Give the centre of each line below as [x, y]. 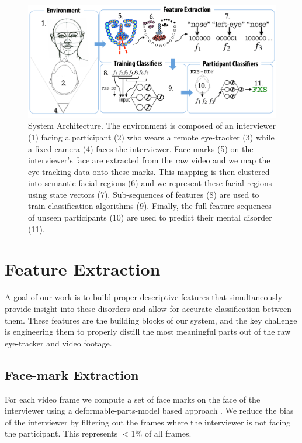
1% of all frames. [161, 433]
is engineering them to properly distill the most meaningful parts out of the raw [148, 332]
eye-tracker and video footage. [58, 343]
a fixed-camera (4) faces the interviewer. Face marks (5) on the [141, 148]
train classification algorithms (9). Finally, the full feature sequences [150, 206]
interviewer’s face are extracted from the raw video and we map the [149, 160]
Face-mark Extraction [72, 374]
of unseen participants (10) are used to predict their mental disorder [150, 217]
